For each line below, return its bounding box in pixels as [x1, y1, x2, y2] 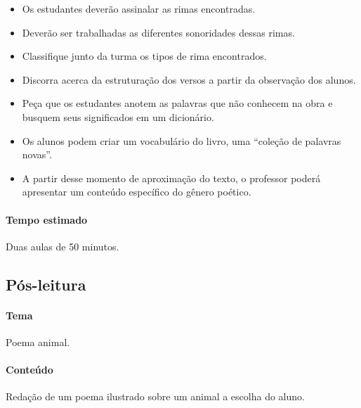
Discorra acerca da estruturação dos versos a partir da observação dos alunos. [22, 72, 356, 87]
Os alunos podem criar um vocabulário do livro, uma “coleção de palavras [22, 133, 341, 148]
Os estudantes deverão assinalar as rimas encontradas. [22, 1, 256, 15]
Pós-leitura [6, 273, 86, 295]
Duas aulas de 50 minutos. [6, 238, 119, 253]
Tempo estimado [6, 212, 88, 227]
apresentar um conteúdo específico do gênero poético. [22, 184, 251, 199]
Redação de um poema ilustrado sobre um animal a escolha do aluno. [6, 389, 305, 404]
